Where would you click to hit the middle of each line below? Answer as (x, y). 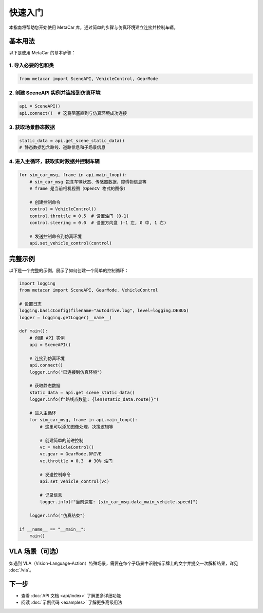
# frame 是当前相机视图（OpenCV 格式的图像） (79, 188)
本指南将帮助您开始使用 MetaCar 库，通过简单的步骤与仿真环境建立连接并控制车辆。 (94, 27)
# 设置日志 (30, 304)
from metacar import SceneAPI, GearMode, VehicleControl (89, 290)
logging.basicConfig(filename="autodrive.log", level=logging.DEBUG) (104, 311)
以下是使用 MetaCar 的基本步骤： (42, 53)
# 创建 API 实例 (47, 338)
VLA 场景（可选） (36, 552)
